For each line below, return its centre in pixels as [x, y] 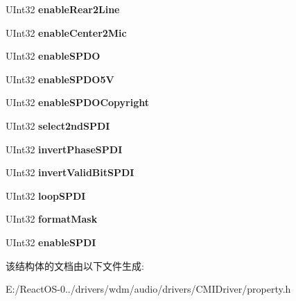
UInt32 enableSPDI [51, 242]
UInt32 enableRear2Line [63, 9]
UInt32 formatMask [52, 219]
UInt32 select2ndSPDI [58, 125]
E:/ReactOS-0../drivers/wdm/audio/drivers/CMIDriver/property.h [148, 289]
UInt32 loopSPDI [46, 195]
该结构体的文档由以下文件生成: [75, 265]
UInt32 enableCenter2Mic [66, 32]
